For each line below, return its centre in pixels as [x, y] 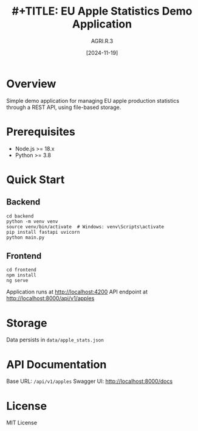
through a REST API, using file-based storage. [64, 107]
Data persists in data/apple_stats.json [55, 340]
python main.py [26, 237]
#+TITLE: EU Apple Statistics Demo [102, 11]
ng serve [17, 281]
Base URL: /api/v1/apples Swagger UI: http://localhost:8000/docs [90, 381]
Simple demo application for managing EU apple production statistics [93, 100]
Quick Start [36, 179]
